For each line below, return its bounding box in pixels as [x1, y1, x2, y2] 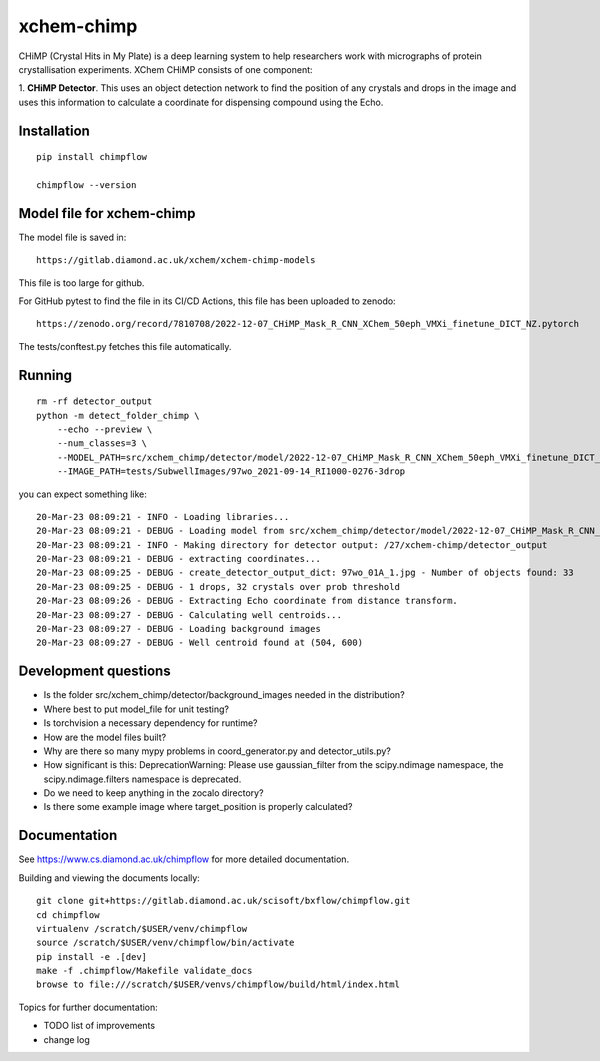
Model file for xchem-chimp [18, 205, 196, 222]
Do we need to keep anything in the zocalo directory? [43, 787, 264, 799]
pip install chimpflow [36, 151, 148, 163]
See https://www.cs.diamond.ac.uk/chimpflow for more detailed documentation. [18, 853, 350, 865]
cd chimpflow [36, 909, 100, 920]
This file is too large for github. [18, 276, 145, 289]
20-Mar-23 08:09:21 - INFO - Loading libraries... [36, 511, 290, 522]
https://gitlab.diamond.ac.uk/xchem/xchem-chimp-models [36, 255, 316, 266]
